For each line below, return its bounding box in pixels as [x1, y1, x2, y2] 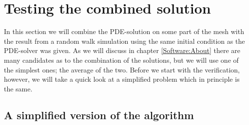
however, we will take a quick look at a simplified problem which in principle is [4, 74, 240, 84]
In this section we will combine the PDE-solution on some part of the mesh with [4, 26, 244, 36]
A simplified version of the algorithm [4, 107, 194, 122]
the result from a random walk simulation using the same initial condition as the [4, 36, 245, 46]
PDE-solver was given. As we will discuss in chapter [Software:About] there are [4, 45, 240, 55]
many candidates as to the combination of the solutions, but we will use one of [4, 54, 239, 65]
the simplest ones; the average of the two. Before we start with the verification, [4, 64, 240, 74]
